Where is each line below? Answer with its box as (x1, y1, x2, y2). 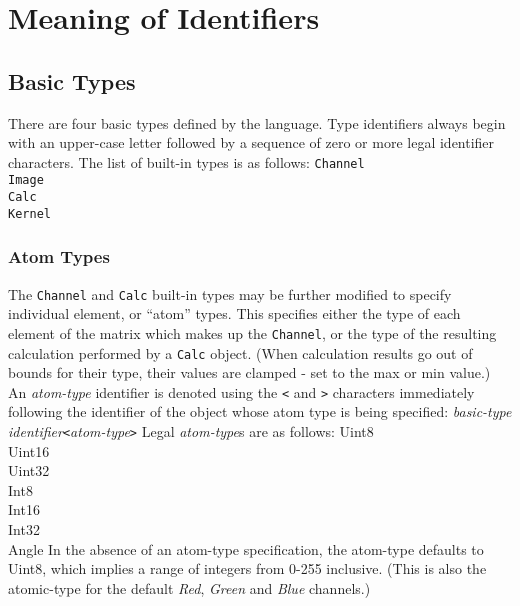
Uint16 (8, 440, 50, 461)
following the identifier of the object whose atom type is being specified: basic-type (8, 401, 512, 422)
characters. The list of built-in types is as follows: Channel (8, 151, 365, 172)
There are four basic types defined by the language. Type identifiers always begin (8, 112, 506, 133)
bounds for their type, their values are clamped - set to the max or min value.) (8, 362, 491, 383)
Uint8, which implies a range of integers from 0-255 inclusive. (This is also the (8, 558, 487, 579)
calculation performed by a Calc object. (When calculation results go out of (8, 342, 473, 363)
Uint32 (8, 460, 50, 481)
